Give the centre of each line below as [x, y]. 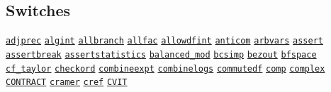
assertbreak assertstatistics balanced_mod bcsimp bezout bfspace [161, 54]
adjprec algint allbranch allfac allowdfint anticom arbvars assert [164, 41]
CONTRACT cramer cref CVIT [67, 83]
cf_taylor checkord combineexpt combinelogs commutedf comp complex [165, 68]
